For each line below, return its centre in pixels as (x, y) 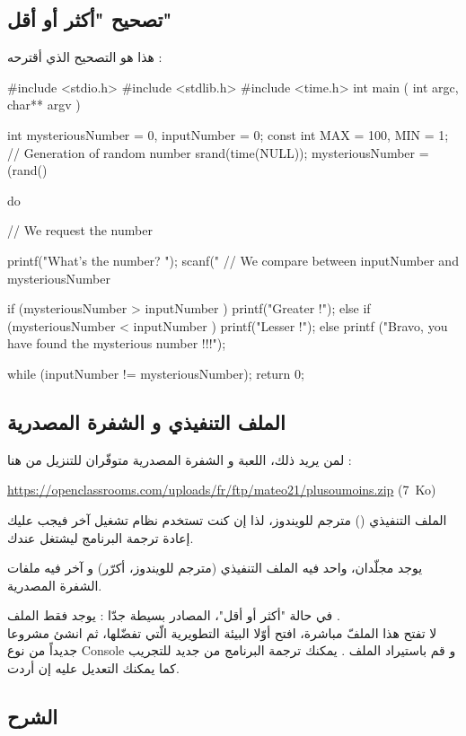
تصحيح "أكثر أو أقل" (90, 19)
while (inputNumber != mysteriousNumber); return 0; (156, 373)
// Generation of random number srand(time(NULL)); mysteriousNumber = (218, 152)
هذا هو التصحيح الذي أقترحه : (85, 57)
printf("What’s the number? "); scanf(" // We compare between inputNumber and (233, 260)
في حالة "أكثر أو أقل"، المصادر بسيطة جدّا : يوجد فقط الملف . (174, 615)
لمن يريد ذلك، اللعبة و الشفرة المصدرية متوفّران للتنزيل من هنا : (180, 459)
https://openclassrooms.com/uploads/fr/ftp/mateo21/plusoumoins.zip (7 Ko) (222, 490)
